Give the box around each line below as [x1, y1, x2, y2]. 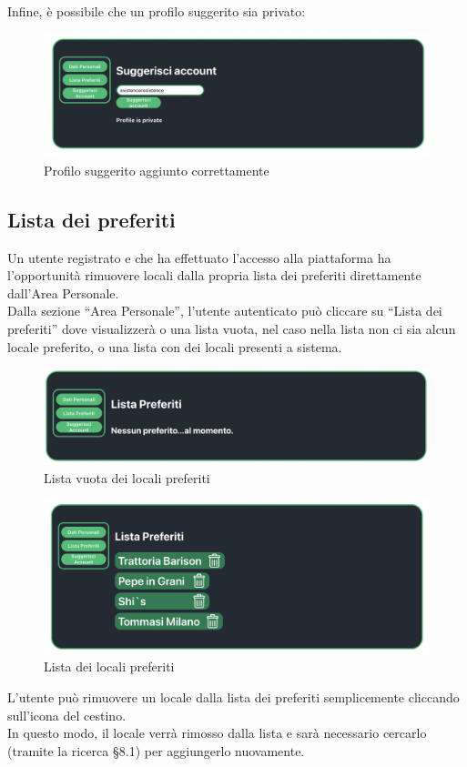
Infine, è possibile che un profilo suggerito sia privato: [7, 2, 306, 20]
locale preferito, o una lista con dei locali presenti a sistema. [7, 337, 342, 356]
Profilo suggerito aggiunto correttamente [44, 160, 269, 179]
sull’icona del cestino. [7, 705, 127, 724]
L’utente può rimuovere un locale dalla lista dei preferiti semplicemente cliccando [7, 687, 460, 706]
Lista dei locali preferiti [44, 657, 175, 676]
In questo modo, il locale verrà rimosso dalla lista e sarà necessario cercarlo [7, 723, 427, 742]
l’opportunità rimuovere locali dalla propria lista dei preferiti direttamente [7, 266, 421, 285]
